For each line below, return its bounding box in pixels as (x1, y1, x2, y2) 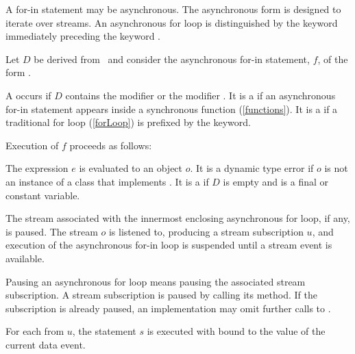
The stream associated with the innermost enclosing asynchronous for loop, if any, (5, 211, 350, 225)
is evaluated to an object (79, 161, 183, 175)
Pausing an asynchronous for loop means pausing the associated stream (5, 274, 306, 288)
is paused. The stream (5, 224, 98, 238)
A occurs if (5, 88, 51, 102)
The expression (5, 161, 69, 175)
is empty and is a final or (223, 174, 329, 188)
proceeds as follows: (69, 138, 152, 152)
